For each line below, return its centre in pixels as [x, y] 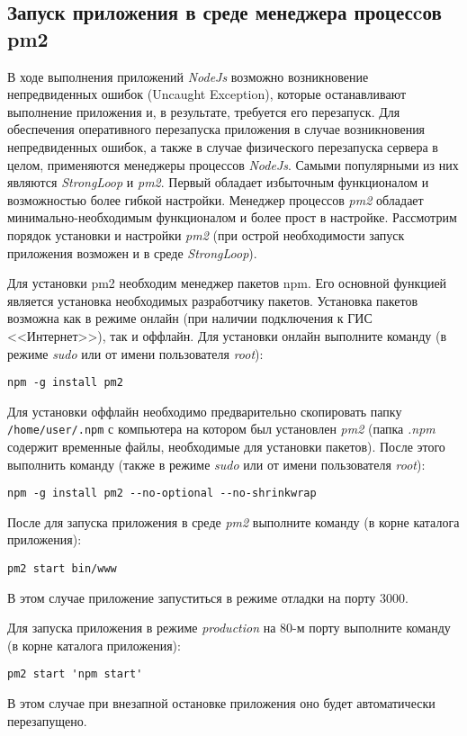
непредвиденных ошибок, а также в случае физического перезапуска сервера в [223, 146]
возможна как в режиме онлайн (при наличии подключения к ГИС [190, 318]
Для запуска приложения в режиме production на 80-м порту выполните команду [229, 628]
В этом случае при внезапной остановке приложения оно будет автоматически [221, 703]
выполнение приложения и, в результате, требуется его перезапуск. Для [204, 111]
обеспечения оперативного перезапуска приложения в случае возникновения [216, 129]
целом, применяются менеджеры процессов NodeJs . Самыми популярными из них [233, 164]
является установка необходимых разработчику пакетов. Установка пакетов [213, 300]
